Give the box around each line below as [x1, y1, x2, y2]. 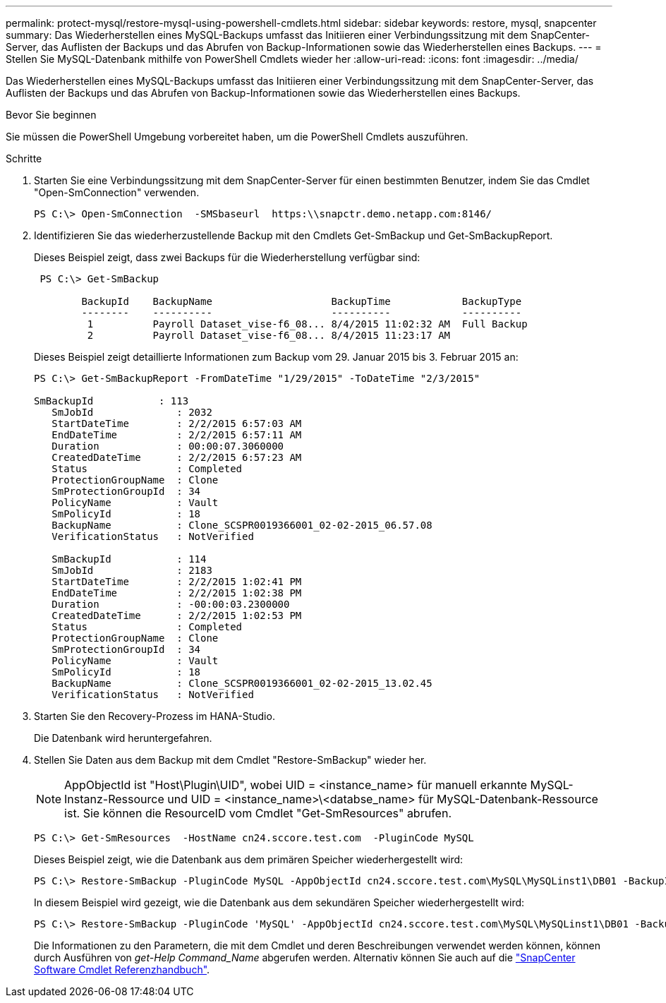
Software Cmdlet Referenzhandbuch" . [34, 963, 210, 975]
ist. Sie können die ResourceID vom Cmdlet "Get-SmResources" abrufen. [64, 806, 452, 820]
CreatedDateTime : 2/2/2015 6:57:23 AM [52, 452, 302, 463]
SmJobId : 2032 [52, 407, 212, 418]
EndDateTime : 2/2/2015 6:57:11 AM [52, 429, 302, 440]
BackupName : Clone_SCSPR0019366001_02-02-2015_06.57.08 [52, 519, 432, 531]
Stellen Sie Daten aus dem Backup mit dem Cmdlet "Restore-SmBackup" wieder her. [34, 754, 427, 766]
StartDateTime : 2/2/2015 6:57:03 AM [52, 418, 302, 429]
